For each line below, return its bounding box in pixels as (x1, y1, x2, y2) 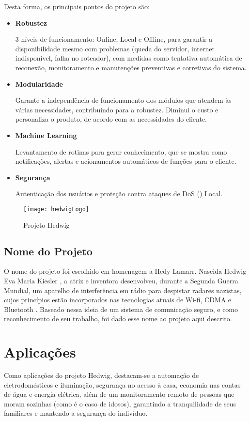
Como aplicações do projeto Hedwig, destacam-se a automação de (4, 370, 199, 380)
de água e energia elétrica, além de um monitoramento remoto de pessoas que (4, 389, 234, 399)
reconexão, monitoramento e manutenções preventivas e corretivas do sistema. (15, 62, 247, 72)
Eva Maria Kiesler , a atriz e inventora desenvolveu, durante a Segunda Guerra (4, 275, 238, 285)
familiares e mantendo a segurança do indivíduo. (4, 408, 148, 418)
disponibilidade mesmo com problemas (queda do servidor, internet (15, 43, 215, 53)
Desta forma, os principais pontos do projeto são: (4, 1, 150, 11)
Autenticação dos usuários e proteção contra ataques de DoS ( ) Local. (15, 188, 223, 199)
